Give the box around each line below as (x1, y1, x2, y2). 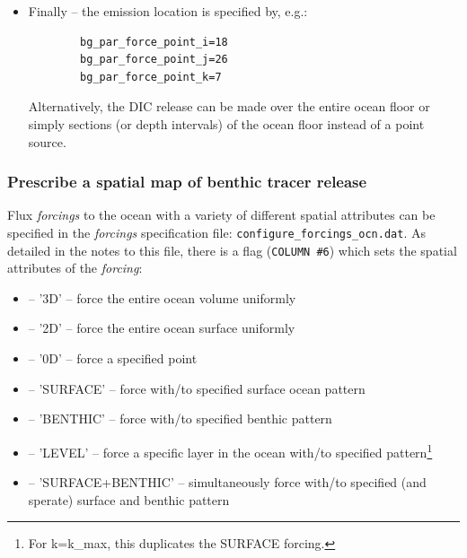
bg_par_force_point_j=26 (80, 53, 228, 66)
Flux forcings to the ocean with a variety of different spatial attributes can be (7, 205, 436, 224)
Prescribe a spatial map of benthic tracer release (7, 170, 367, 193)
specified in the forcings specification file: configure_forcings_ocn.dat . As (7, 222, 426, 241)
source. (28, 132, 66, 151)
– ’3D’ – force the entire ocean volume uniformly (28, 288, 296, 307)
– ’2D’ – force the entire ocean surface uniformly (28, 318, 295, 337)
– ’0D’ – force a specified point (28, 349, 198, 368)
